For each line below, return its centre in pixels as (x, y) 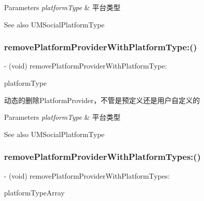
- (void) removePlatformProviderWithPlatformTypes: (87, 175)
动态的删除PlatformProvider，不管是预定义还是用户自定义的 (102, 100)
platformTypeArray (34, 193)
